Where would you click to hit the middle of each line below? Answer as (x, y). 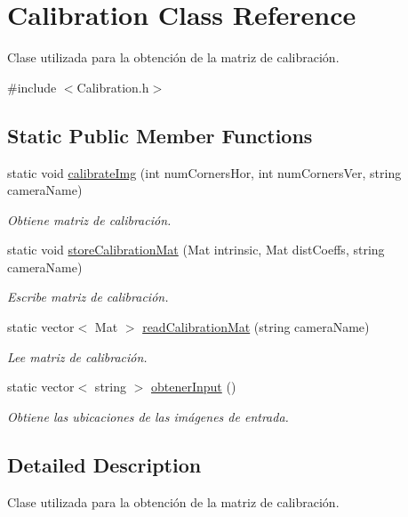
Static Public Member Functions (160, 135)
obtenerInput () (193, 387)
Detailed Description (104, 464)
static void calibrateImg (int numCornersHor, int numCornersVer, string (204, 172)
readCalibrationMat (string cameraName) (256, 327)
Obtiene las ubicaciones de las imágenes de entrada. (148, 416)
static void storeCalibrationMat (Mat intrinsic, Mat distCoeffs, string (196, 250)
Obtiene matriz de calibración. (89, 219)
